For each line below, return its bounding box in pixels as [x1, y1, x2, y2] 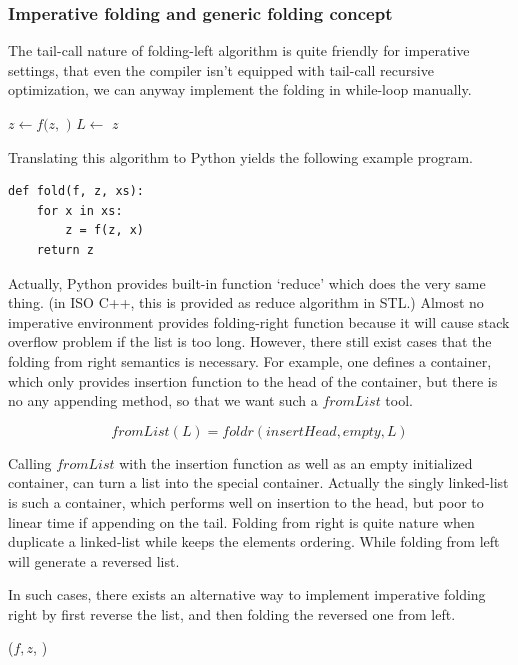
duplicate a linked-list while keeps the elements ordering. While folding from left [8, 531, 500, 552]
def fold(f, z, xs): [8, 184, 145, 199]
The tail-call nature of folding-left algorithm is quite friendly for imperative [8, 40, 470, 61]
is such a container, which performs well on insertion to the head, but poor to [8, 491, 484, 512]
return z [36, 242, 94, 257]
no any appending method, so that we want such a [8, 390, 318, 411]
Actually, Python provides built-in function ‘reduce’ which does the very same [8, 272, 486, 293]
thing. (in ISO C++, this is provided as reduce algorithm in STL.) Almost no [8, 292, 484, 313]
